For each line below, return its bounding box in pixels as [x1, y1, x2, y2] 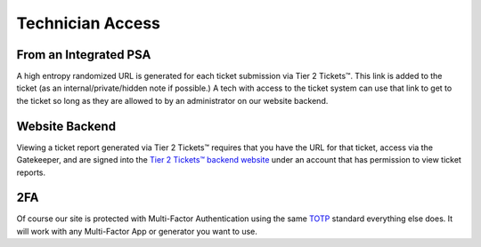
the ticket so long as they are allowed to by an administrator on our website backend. [16, 95, 329, 106]
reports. [16, 167, 46, 178]
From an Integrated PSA [16, 47, 151, 62]
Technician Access [16, 13, 160, 33]
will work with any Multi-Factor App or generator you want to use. [16, 226, 258, 236]
